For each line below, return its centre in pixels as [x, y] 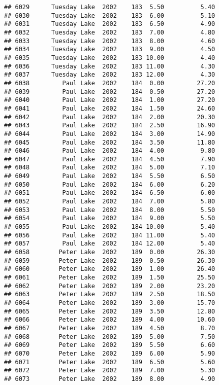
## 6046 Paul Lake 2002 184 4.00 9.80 [110, 151]
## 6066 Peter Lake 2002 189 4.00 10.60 [110, 320]
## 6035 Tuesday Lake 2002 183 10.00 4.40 [110, 58]
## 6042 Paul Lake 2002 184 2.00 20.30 [110, 117]
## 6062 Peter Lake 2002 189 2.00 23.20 [110, 286]
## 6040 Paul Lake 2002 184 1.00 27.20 [110, 100]
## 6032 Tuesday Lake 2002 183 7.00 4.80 [110, 32]
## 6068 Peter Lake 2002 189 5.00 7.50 [110, 337]
